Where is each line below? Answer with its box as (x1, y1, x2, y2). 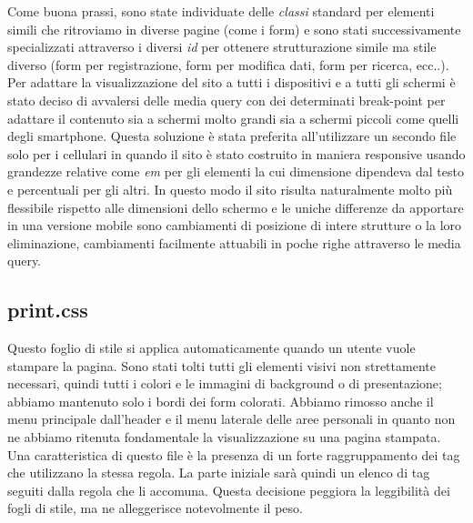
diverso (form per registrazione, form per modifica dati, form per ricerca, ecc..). (7, 55, 449, 74)
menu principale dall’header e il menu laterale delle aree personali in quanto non (7, 409, 456, 428)
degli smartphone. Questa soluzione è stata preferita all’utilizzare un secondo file (7, 126, 457, 146)
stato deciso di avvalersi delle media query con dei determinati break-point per (7, 90, 446, 109)
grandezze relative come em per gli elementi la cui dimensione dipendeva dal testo (7, 162, 464, 181)
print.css (7, 296, 88, 324)
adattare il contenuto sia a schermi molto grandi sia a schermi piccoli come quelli (7, 108, 459, 127)
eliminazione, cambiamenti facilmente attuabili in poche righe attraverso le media (7, 233, 461, 252)
